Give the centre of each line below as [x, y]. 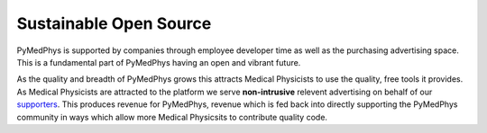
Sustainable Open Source [114, 23]
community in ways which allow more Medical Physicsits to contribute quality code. [172, 117]
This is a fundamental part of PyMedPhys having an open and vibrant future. [159, 62]
